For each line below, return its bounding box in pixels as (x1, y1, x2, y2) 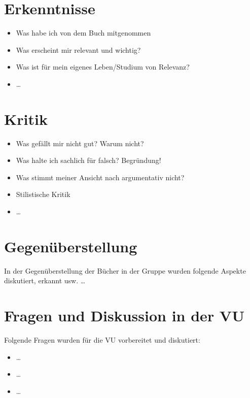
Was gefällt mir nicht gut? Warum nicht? (16, 138, 144, 148)
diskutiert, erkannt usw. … (4, 275, 86, 286)
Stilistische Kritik (16, 189, 70, 200)
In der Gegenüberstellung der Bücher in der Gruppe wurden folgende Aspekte (4, 265, 246, 276)
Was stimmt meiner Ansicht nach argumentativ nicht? (16, 172, 185, 182)
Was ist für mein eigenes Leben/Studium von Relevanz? (16, 61, 190, 72)
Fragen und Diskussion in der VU (4, 305, 244, 326)
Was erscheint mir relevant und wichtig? (16, 44, 141, 55)
